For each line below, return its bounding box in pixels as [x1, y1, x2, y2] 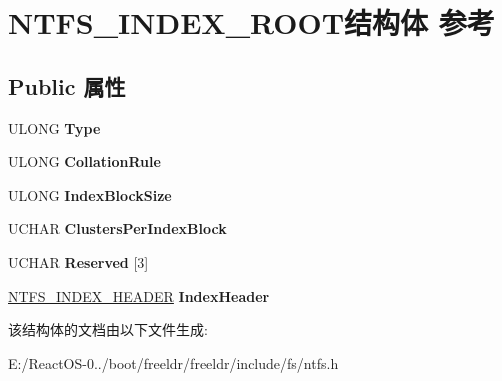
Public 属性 [8, 70, 126, 101]
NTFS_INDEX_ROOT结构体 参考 [8, 2, 495, 43]
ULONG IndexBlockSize [8, 184, 172, 205]
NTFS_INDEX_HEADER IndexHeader [8, 285, 270, 306]
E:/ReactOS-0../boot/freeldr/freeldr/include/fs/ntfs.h [8, 352, 339, 373]
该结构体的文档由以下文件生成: [8, 319, 208, 340]
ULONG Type [8, 117, 101, 138]
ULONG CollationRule [8, 151, 161, 172]
